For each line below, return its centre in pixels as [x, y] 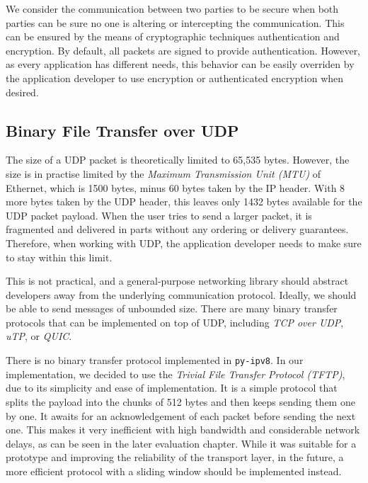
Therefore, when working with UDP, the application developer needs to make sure [184, 243]
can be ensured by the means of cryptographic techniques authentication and [173, 36]
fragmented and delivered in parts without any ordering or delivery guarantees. [177, 229]
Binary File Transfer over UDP [122, 130]
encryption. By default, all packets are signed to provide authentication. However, [183, 50]
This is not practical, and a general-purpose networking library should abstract [177, 281]
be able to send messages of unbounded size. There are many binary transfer [172, 308]
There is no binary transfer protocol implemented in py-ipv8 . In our [155, 360]
